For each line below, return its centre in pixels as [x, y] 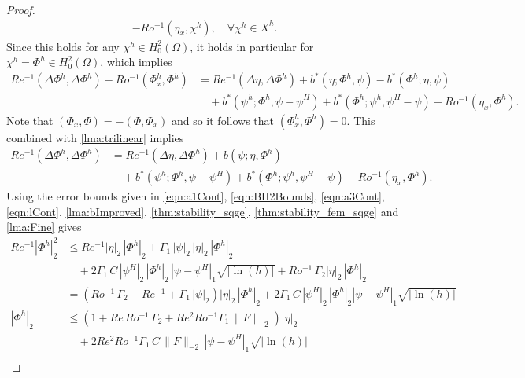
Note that [30, 120]
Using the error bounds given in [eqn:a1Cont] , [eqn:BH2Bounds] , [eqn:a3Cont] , [196, 196]
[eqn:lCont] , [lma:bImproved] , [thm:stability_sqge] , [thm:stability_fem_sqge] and [203, 211]
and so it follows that [223, 120]
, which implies [136, 62]
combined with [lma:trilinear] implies [95, 137]
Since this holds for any [63, 46]
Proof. [21, 9]
